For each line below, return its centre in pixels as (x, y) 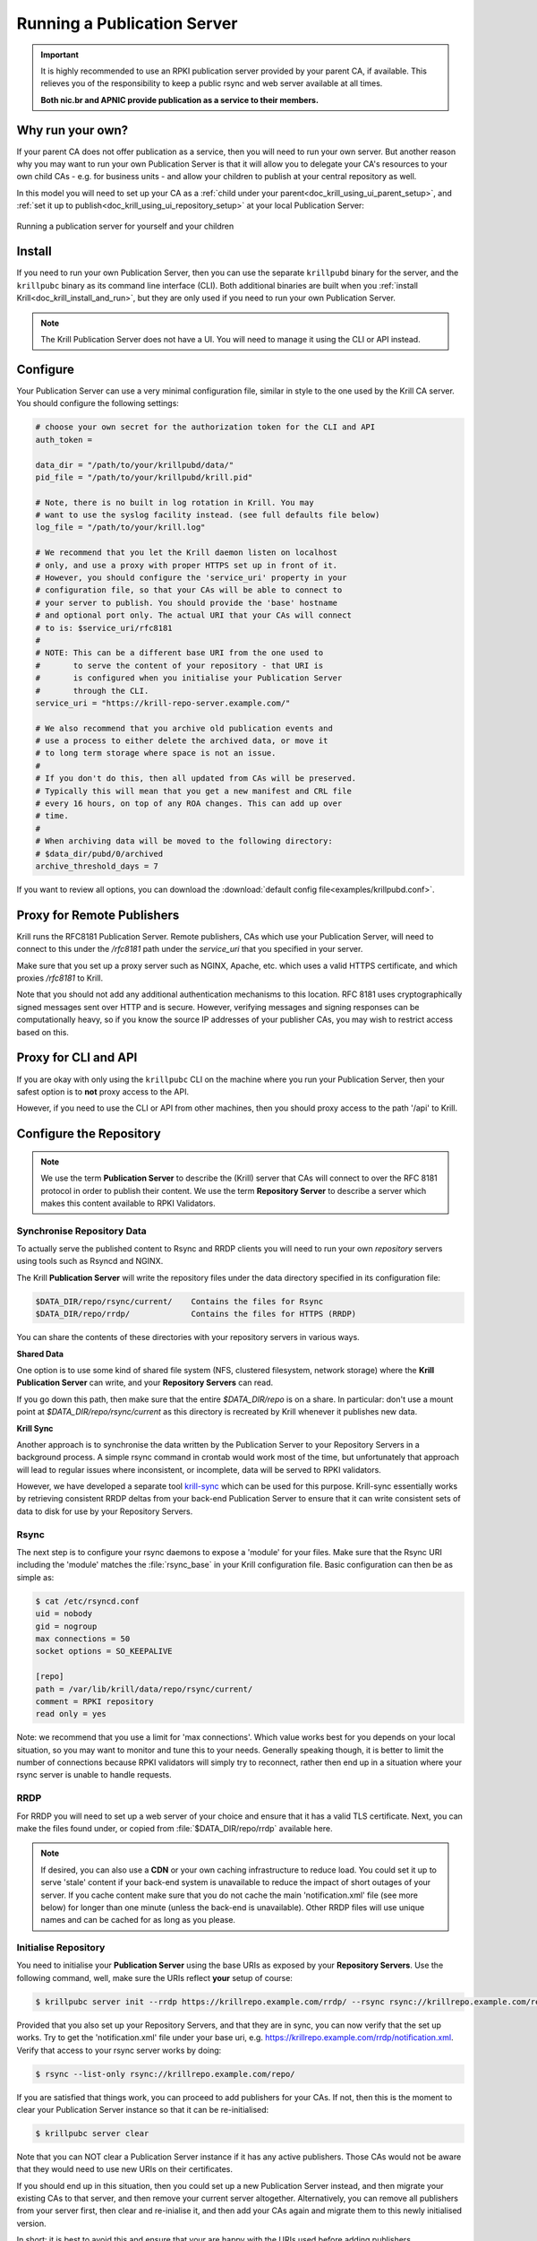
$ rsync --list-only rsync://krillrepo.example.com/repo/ (165, 2074)
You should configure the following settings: (98, 403)
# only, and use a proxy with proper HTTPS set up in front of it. (187, 565)
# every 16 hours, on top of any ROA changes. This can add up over (189, 804)
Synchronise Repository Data (81, 1231)
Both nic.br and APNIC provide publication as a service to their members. (180, 100)
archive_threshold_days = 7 (97, 866)
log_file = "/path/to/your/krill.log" (120, 528)
